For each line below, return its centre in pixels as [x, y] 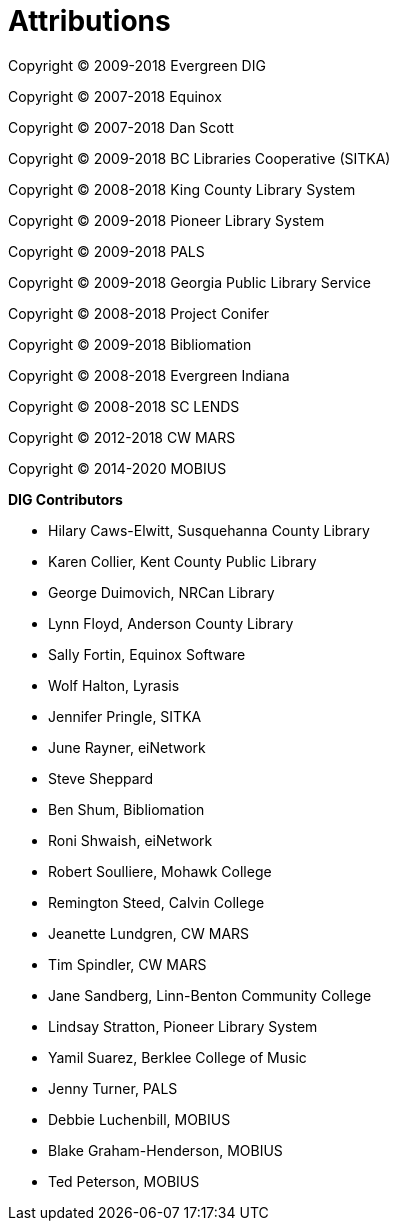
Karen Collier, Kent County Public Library [182, 561]
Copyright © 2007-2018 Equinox [115, 96]
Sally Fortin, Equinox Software [147, 654]
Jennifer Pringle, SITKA [125, 716]
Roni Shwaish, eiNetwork [130, 840]
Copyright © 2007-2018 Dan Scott [121, 127]
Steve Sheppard [101, 778]
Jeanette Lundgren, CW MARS [149, 933]
